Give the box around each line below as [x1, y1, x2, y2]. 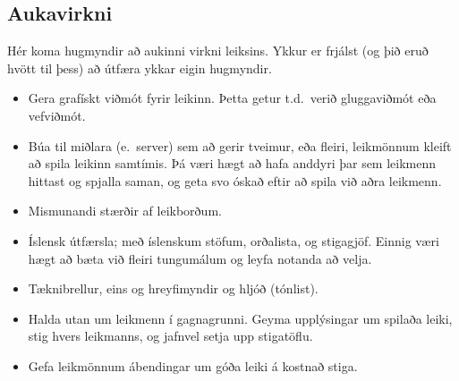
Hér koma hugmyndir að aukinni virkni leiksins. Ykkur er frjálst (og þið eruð [7, 41, 429, 60]
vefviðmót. [28, 106, 86, 124]
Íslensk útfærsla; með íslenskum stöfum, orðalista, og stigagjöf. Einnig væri [28, 231, 439, 250]
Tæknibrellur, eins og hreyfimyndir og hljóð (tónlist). [28, 279, 319, 298]
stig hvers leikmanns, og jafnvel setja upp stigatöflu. [28, 326, 313, 345]
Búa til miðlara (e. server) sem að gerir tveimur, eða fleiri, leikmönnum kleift [28, 136, 452, 155]
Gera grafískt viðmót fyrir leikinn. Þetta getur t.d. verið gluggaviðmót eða [28, 89, 437, 107]
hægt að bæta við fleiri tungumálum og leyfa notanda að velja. [28, 249, 372, 267]
